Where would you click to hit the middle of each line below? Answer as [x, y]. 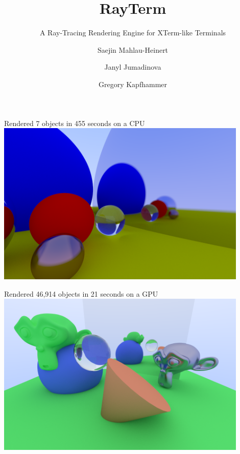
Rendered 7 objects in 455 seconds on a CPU [75, 123]
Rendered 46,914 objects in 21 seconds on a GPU [81, 293]
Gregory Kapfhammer [133, 84]
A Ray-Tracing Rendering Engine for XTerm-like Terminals [133, 33]
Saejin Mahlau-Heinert [133, 49]
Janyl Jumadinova [133, 67]
